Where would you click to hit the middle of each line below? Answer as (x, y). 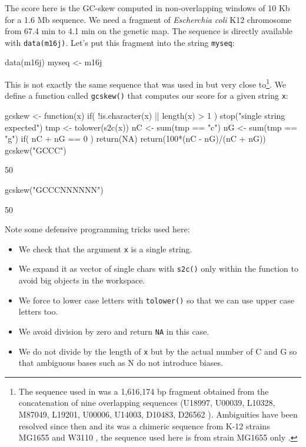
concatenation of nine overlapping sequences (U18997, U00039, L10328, (147, 403)
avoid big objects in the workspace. (82, 280)
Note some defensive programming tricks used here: (97, 229)
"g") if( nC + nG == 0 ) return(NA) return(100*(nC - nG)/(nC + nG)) (135, 139)
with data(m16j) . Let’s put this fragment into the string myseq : (120, 42)
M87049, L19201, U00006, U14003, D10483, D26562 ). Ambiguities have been (158, 414)
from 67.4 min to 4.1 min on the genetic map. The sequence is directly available (149, 31)
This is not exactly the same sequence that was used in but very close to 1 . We (146, 83)
